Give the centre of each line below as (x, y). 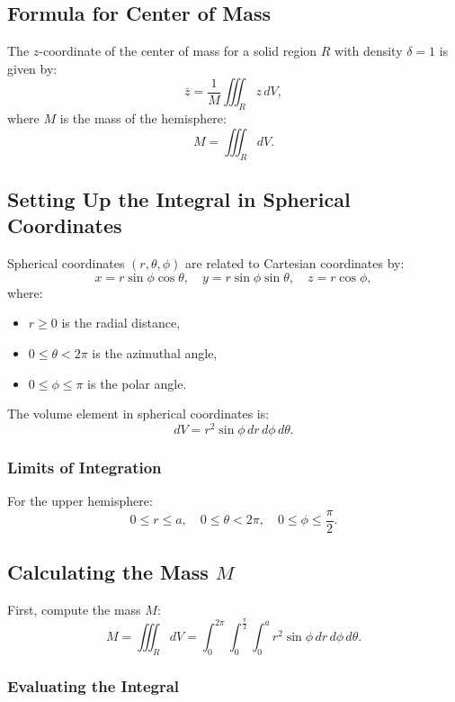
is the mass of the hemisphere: (143, 118)
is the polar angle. (137, 383)
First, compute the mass (74, 609)
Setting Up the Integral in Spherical (179, 198)
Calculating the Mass (108, 572)
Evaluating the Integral (94, 685)
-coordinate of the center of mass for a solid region (178, 51)
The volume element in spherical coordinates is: (138, 414)
